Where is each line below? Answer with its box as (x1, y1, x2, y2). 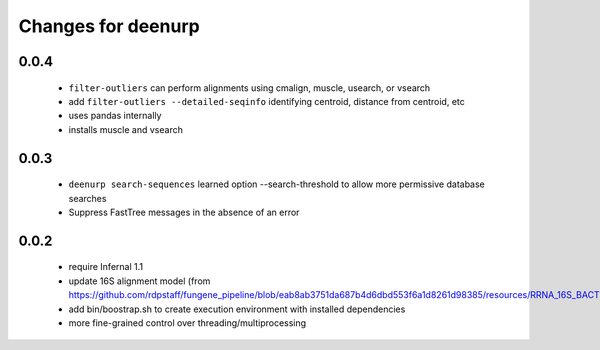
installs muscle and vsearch (68, 123, 184, 135)
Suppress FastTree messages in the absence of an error (68, 206, 300, 218)
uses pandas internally (68, 110, 162, 122)
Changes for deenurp (18, 15, 200, 37)
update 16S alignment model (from (68, 275, 211, 287)
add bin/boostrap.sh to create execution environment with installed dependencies (68, 303, 406, 315)
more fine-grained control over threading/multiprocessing (68, 316, 307, 329)
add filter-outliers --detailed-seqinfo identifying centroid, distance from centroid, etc (68, 95, 465, 107)
